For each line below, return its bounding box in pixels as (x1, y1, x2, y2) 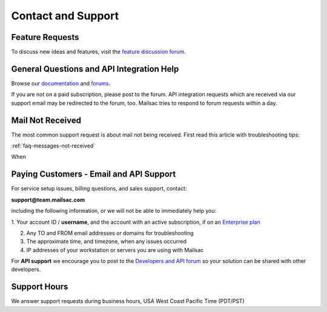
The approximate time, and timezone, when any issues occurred (26, 238, 187, 245)
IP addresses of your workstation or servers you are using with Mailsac (26, 246, 204, 253)
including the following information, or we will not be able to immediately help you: (11, 207, 217, 215)
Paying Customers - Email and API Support (11, 169, 176, 180)
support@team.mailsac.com (11, 196, 85, 203)
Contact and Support (11, 9, 119, 22)
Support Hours (11, 282, 68, 292)
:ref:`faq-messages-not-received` (11, 142, 96, 149)
